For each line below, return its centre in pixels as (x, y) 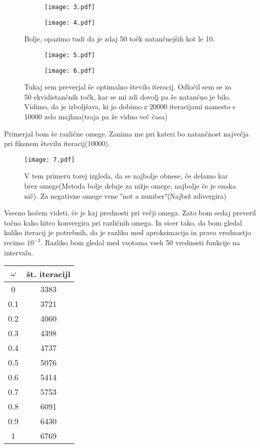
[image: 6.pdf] (70, 71)
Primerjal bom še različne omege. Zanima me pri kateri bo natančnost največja (126, 133)
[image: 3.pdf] (70, 7)
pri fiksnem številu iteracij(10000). (57, 143)
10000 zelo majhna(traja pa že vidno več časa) (96, 116)
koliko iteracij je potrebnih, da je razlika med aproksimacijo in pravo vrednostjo (127, 232)
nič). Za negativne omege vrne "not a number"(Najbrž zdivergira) (125, 195)
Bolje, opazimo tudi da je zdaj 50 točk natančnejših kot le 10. (120, 39)
